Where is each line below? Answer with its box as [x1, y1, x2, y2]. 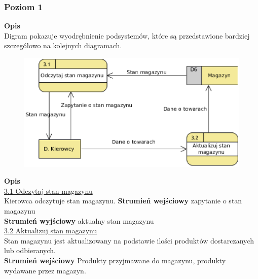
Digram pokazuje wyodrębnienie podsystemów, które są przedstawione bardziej [4, 30, 250, 41]
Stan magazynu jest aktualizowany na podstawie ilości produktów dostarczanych [4, 235, 254, 246]
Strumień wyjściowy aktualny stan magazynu [4, 215, 154, 226]
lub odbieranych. [4, 245, 56, 256]
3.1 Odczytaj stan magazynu [4, 185, 93, 196]
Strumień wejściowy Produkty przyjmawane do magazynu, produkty [4, 255, 226, 266]
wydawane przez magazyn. [4, 265, 86, 275]
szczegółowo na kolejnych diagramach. [4, 40, 122, 51]
